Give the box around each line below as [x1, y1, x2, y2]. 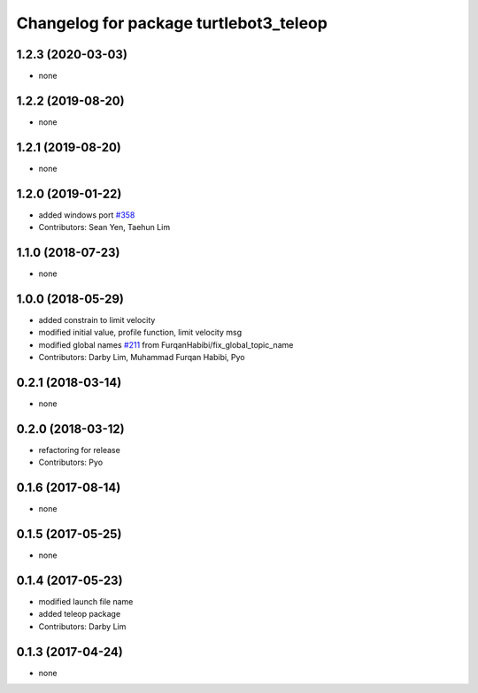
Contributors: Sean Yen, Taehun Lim [38, 222, 171, 233]
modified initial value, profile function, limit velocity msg [38, 327, 243, 338]
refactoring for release [38, 444, 121, 455]
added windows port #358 [38, 209, 135, 220]
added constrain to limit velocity [38, 314, 156, 325]
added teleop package [38, 609, 121, 620]
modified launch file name [38, 597, 134, 607]
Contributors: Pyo [38, 457, 104, 468]
